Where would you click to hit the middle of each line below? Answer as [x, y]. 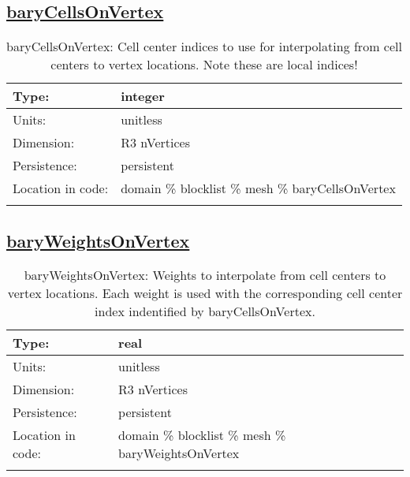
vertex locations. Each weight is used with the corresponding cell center [205, 293]
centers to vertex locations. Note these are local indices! [204, 65]
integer [143, 96]
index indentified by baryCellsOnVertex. [205, 311]
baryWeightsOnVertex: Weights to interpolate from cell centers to [205, 275]
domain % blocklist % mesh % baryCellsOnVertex [258, 188]
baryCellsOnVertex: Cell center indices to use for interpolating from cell [204, 47]
